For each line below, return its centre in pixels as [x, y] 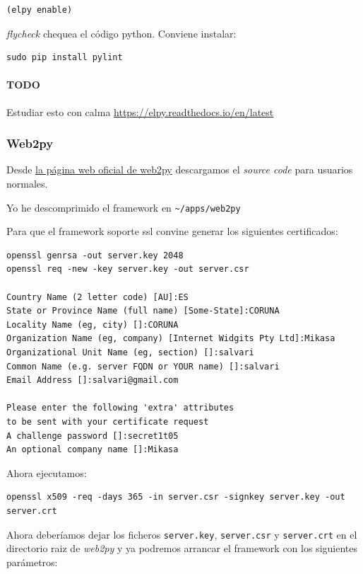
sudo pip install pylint [65, 58]
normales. [27, 183]
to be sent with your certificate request [108, 421]
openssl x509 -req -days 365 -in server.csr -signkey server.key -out [176, 497]
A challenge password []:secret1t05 [93, 436]
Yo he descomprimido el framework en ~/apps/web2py [124, 207]
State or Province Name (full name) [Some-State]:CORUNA [143, 311]
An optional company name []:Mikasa [93, 450]
